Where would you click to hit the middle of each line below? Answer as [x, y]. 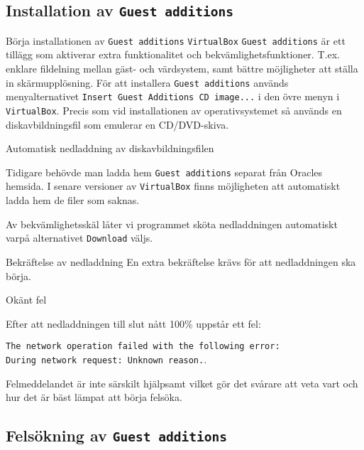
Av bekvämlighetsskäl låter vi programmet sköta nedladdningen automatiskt [172, 224]
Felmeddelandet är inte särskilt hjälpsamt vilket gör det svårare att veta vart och [182, 383]
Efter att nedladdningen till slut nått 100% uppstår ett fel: [133, 323]
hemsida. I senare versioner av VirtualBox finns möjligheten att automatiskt [173, 186]
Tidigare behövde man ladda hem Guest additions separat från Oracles [164, 172]
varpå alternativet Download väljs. [79, 238]
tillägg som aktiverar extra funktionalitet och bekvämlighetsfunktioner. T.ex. [173, 54]
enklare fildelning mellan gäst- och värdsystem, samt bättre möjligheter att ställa [182, 69]
